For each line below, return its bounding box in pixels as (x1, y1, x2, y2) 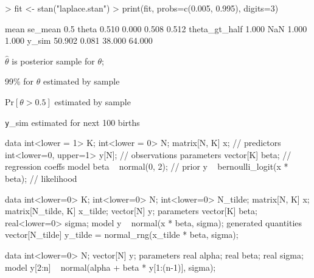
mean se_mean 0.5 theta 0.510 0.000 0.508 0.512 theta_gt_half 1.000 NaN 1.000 (5, 22, 307, 35)
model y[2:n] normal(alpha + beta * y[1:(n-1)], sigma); (5, 260, 216, 273)
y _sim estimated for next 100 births (5, 116, 140, 128)
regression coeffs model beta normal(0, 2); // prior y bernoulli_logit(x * (5, 160, 288, 173)
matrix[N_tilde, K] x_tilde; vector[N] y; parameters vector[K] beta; (5, 204, 257, 217)
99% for (5, 75, 34, 88)
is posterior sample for (12, 54, 95, 67)
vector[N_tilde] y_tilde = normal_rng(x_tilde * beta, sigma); (5, 228, 239, 241)
